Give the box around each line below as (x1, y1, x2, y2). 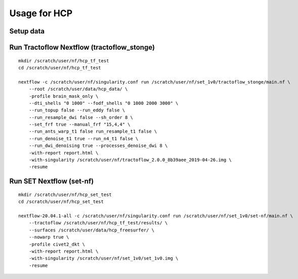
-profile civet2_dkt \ (28, 241, 86, 247)
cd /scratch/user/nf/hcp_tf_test (18, 65, 101, 70)
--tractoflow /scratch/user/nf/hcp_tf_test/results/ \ (28, 220, 168, 226)
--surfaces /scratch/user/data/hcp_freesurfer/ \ (28, 227, 154, 233)
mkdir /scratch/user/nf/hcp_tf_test (18, 58, 109, 63)
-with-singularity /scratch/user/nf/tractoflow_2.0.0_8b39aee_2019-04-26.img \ (28, 157, 232, 163)
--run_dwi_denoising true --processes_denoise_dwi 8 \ (28, 143, 168, 149)
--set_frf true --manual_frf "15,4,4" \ (28, 122, 131, 128)
